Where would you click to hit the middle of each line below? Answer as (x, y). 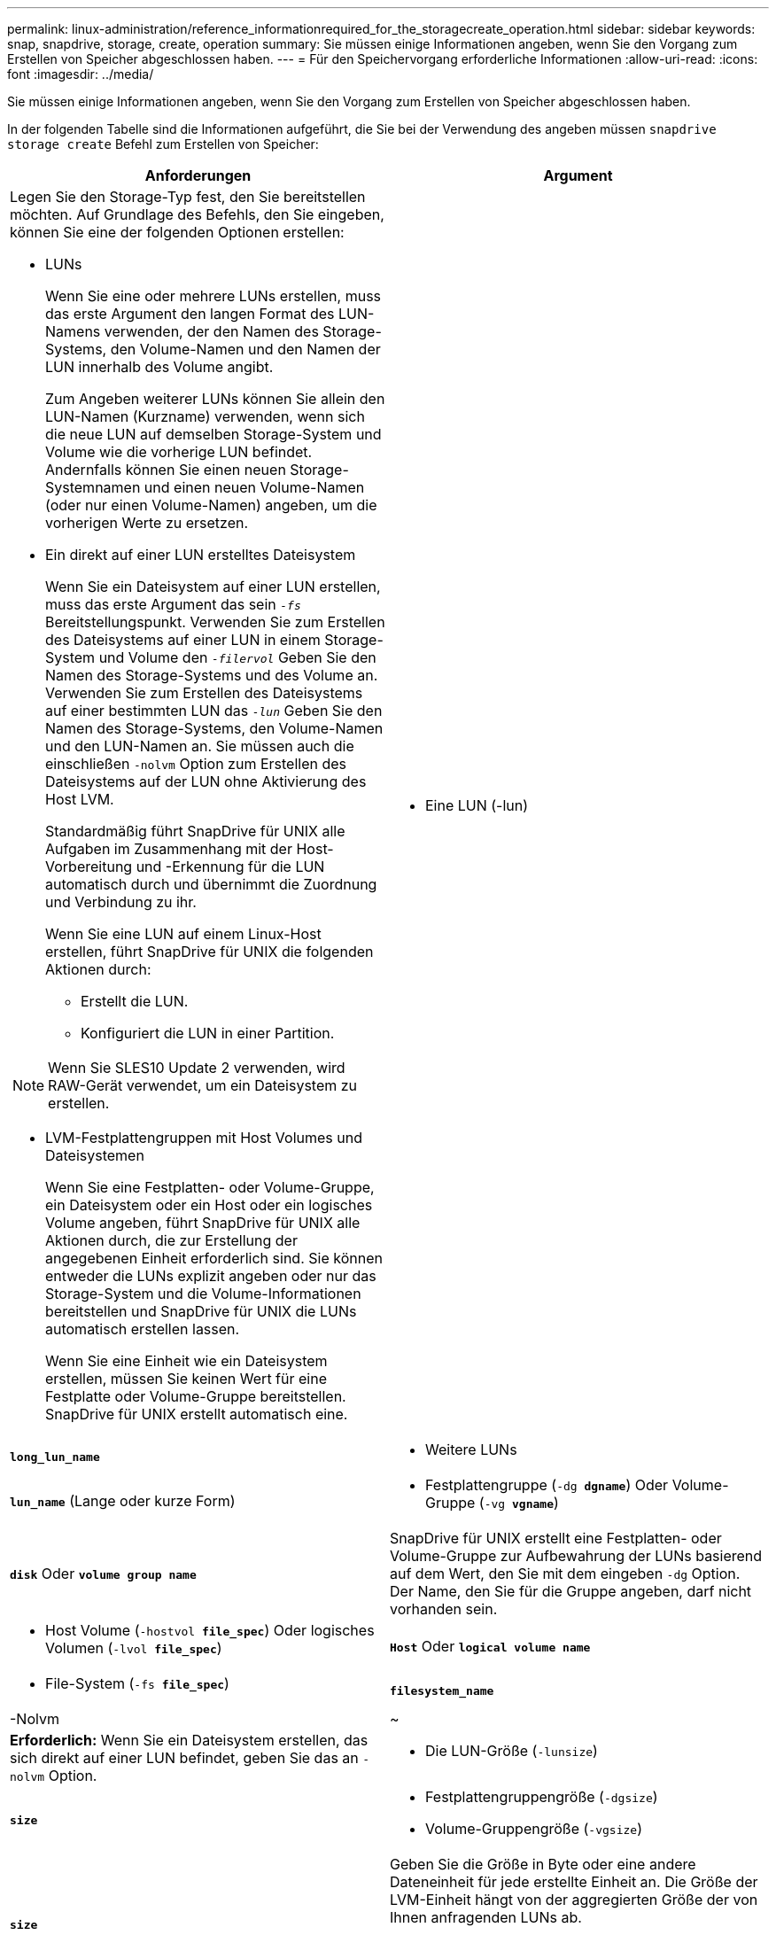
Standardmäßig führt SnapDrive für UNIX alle (195, 831)
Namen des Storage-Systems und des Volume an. (212, 675)
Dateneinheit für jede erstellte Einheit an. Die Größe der (574, 1882)
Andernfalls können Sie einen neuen (166, 470)
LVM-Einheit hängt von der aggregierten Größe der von (574, 1900)
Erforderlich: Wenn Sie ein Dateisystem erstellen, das (189, 1740)
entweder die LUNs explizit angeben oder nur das (211, 1276)
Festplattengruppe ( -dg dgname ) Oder (547, 1485)
